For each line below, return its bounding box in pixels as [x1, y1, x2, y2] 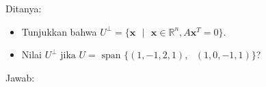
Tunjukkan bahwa [21, 24, 97, 38]
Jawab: [5, 70, 35, 84]
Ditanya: [5, 1, 42, 15]
